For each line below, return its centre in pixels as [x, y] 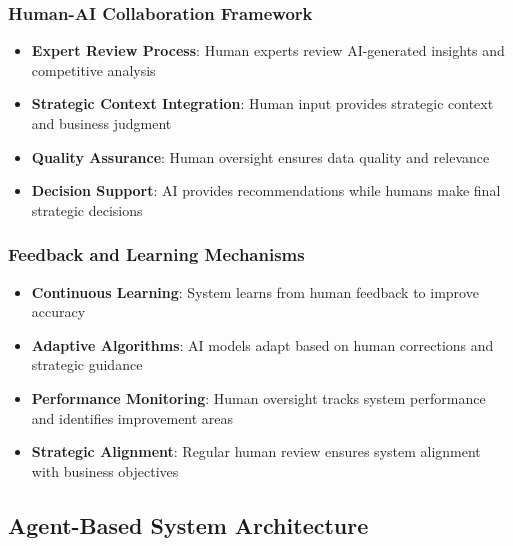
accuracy [58, 311]
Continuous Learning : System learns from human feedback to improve [255, 291]
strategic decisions [87, 209]
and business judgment [101, 123]
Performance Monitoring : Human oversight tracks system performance [258, 397]
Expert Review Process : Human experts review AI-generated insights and [268, 50]
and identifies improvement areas [132, 417]
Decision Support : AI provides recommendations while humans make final [266, 190]
